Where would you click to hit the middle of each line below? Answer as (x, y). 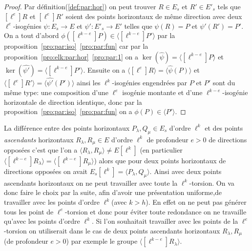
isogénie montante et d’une (162, 92)
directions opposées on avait (46, 171)
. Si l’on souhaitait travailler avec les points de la (165, 221)
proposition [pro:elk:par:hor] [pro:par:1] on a (71, 56)
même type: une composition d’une (56, 92)
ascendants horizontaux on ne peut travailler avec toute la (91, 183)
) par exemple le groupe (102, 241)
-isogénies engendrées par (150, 82)
